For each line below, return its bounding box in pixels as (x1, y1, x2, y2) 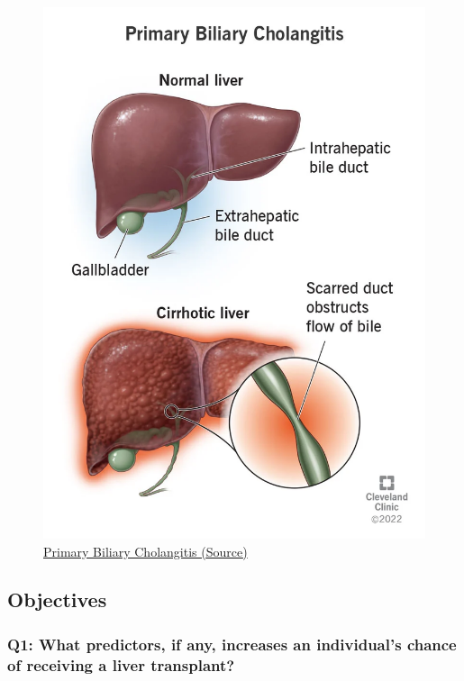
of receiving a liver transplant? (7, 653, 235, 676)
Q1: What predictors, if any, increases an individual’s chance (7, 632, 457, 655)
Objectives (7, 586, 107, 613)
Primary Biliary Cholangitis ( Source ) (43, 541, 248, 560)
